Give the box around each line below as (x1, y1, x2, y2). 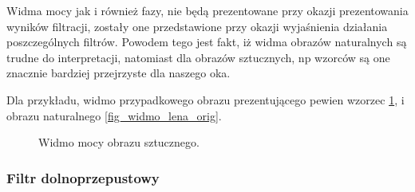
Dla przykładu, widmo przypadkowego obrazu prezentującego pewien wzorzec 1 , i (6, 91, 405, 108)
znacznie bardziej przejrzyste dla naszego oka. (6, 65, 231, 81)
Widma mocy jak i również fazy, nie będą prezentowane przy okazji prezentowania (6, 2, 409, 18)
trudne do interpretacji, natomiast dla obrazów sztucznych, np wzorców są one (6, 49, 390, 65)
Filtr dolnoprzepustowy (6, 167, 160, 187)
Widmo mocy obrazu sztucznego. (38, 134, 200, 151)
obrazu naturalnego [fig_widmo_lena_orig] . (6, 107, 222, 123)
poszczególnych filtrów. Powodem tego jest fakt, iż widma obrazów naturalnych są (6, 33, 407, 50)
